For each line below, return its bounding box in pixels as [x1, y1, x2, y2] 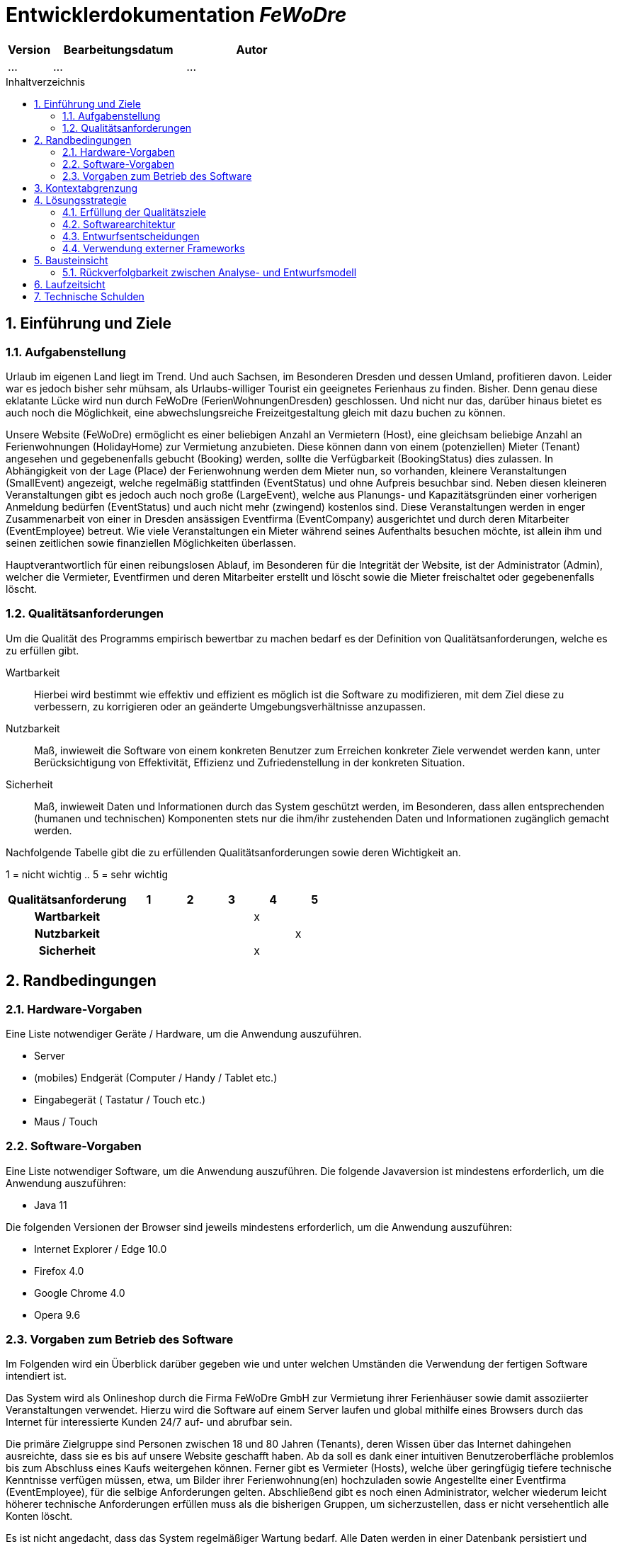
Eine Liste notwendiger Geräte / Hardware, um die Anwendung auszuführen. [6, 1027, 362, 1040]
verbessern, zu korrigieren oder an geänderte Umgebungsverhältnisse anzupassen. [34, 700, 426, 713]
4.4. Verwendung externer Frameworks [62, 242, 245, 254]
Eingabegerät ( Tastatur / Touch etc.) [34, 1093, 206, 1106]
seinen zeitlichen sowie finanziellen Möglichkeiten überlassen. [6, 536, 296, 549]
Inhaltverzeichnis [6, 75, 86, 88]
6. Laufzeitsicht [34, 278, 106, 290]
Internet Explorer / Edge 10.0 [34, 1242, 167, 1255]
